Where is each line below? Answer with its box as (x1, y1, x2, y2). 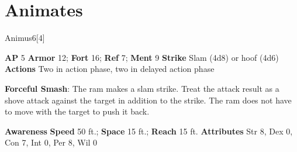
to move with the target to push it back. (5, 105, 150, 118)
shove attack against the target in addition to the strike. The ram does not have (5, 94, 292, 106)
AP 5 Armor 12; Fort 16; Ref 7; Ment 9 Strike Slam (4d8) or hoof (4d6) (5, 51, 279, 63)
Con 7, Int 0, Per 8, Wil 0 (5, 136, 98, 148)
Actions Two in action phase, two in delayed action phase (5, 63, 215, 75)
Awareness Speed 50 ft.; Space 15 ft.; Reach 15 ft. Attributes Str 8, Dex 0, (5, 125, 293, 137)
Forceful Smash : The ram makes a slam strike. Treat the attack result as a (5, 82, 279, 94)
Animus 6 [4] (5, 32, 45, 44)
